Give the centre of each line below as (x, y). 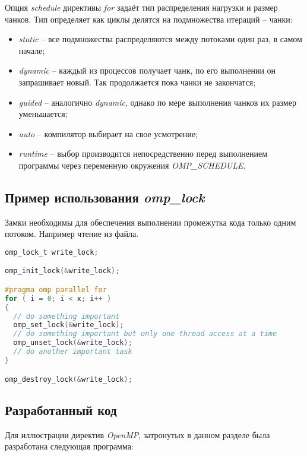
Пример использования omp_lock (105, 197)
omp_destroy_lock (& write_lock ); (69, 379)
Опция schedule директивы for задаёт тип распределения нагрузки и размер (141, 7)
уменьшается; (43, 114)
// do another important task (73, 352)
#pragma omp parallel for (56, 289)
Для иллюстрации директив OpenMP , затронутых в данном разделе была (137, 434)
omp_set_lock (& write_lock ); (69, 325)
